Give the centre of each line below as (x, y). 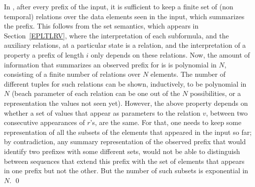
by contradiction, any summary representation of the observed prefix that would (125, 141)
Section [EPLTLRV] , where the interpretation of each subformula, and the (116, 35)
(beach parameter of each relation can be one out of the (96, 93)
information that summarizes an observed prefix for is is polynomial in (110, 64)
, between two (227, 112)
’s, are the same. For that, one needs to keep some (166, 122)
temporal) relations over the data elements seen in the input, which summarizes (124, 16)
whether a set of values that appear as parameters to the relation (102, 112)
